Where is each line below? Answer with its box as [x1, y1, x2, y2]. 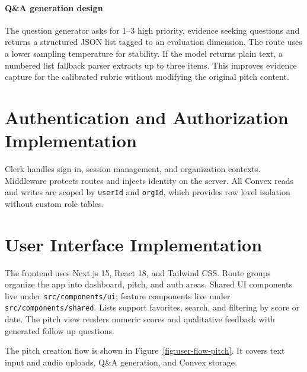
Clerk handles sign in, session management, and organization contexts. [5, 163, 261, 175]
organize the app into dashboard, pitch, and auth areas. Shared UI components [5, 278, 292, 290]
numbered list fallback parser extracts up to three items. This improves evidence [5, 59, 297, 71]
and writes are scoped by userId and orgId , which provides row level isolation [5, 186, 290, 198]
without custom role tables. [5, 197, 104, 209]
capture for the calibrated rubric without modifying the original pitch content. [5, 70, 289, 83]
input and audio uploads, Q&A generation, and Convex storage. [5, 355, 237, 368]
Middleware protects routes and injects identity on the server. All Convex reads [5, 174, 294, 186]
